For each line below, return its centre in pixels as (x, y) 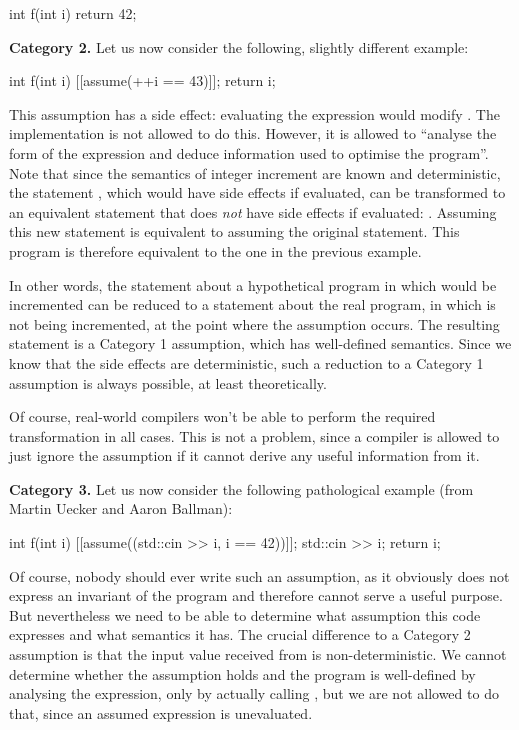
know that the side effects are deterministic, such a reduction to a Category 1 (246, 362)
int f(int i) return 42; (73, 13)
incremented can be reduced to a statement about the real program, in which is (252, 304)
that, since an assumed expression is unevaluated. (161, 712)
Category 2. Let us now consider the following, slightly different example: (239, 46)
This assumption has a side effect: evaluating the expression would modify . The (254, 113)
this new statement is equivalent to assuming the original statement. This (234, 231)
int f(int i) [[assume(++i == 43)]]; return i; (142, 80)
